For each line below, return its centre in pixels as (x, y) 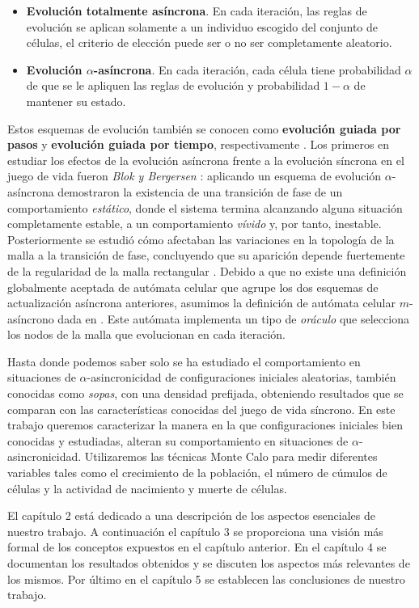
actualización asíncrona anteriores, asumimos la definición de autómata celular (201, 303)
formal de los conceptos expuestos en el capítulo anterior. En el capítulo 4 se (197, 547)
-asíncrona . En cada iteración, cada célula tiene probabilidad (247, 69)
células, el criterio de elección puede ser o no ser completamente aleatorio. (209, 42)
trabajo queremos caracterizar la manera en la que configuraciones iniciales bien (205, 425)
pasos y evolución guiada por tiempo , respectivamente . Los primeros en (199, 144)
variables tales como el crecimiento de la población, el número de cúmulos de (197, 473)
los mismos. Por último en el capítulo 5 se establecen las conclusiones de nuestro (206, 578)
